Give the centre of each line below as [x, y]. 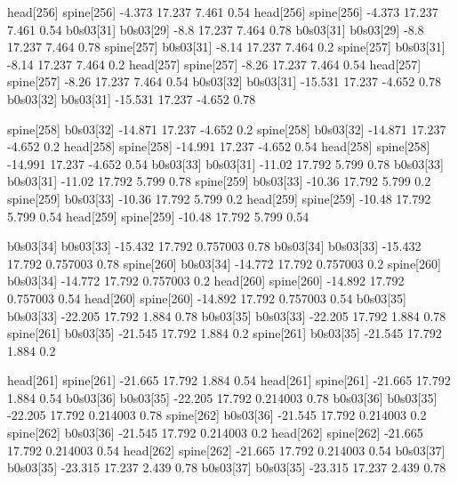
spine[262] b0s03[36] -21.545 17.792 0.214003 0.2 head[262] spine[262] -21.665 [215, 433]
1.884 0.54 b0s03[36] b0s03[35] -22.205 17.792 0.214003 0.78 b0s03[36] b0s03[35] [222, 397]
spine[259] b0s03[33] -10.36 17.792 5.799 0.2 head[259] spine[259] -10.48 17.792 [219, 198]
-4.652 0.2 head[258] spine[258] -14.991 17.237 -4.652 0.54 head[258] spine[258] [219, 146]
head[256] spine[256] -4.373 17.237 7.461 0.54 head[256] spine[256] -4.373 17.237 [223, 12]
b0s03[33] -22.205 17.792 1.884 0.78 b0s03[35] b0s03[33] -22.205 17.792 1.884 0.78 [227, 315]
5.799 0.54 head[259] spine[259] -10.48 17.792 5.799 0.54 [158, 216]
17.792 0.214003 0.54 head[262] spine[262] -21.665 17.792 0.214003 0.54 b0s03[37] [226, 450]
